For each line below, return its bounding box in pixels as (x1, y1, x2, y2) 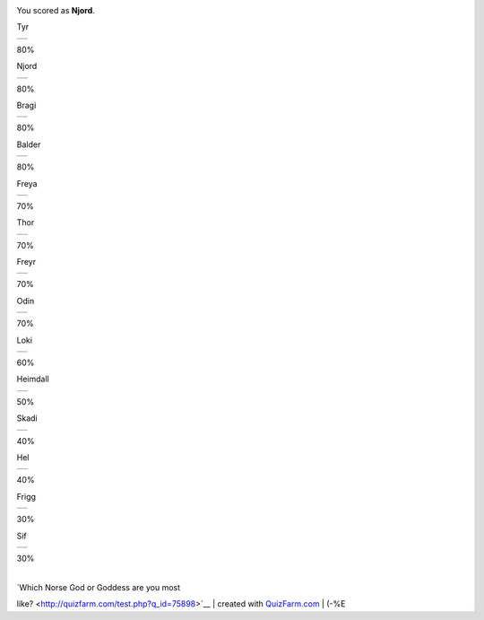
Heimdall (16, 373, 49, 385)
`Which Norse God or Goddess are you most (16, 581, 181, 592)
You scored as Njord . (16, 5, 96, 15)
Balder (16, 139, 41, 150)
